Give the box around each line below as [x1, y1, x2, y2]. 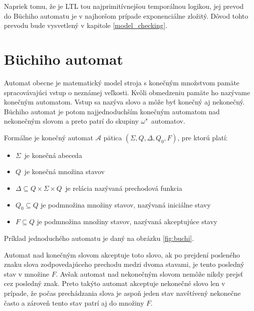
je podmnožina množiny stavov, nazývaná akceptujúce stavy [37, 216, 218, 227]
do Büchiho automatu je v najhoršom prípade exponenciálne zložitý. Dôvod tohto [4, 10, 248, 21]
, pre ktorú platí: [178, 132, 228, 142]
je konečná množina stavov [24, 166, 105, 177]
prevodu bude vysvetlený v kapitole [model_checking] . [4, 20, 168, 30]
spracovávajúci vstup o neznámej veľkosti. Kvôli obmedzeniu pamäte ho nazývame [4, 87, 250, 97]
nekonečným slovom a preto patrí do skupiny [4, 116, 139, 126]
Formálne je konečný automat [4, 132, 93, 142]
